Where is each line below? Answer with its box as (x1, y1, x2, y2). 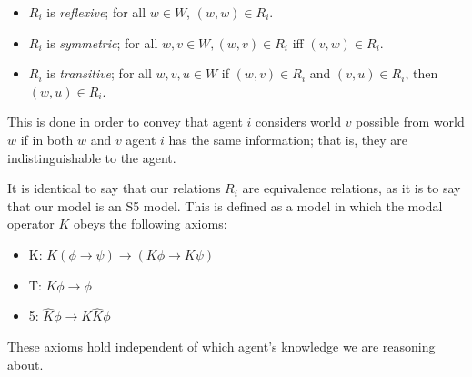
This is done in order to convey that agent (7, 112, 243, 131)
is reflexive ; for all (46, 3, 146, 21)
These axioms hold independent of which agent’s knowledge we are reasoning (7, 336, 436, 355)
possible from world (356, 112, 465, 131)
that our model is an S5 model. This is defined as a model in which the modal (7, 196, 443, 215)
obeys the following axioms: (74, 214, 227, 233)
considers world (256, 112, 341, 131)
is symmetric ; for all (46, 33, 158, 52)
